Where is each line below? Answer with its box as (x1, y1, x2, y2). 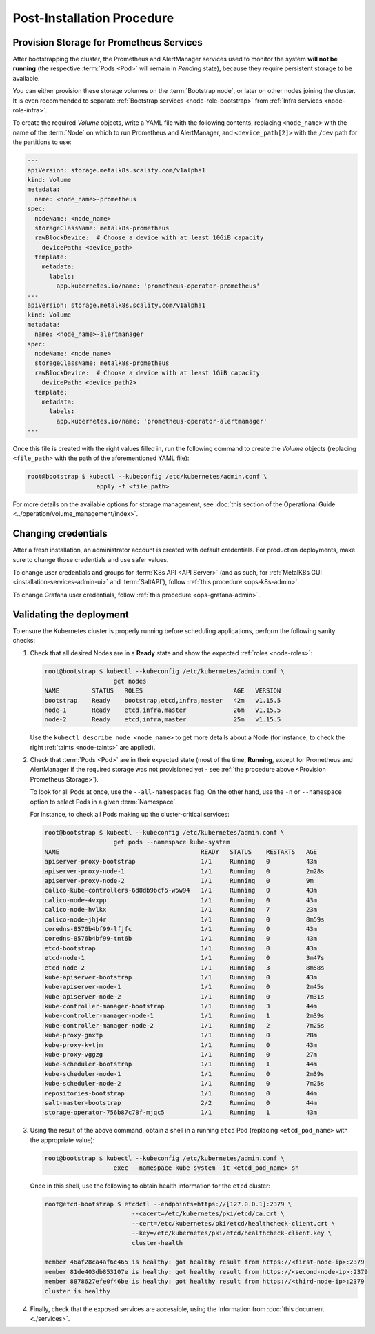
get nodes (113, 677, 147, 685)
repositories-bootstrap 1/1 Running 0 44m (44, 1089, 317, 1097)
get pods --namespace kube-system (113, 838, 230, 846)
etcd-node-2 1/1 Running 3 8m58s (44, 964, 325, 972)
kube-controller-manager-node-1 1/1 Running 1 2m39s (44, 1012, 325, 1020)
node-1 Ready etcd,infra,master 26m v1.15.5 (44, 706, 281, 714)
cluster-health (131, 1239, 183, 1246)
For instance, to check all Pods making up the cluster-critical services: (30, 810, 230, 819)
